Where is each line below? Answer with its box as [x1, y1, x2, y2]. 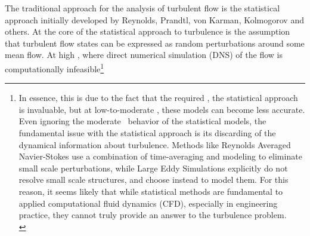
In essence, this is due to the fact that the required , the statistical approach [18, 91, 298, 104]
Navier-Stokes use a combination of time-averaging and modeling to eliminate [18, 150, 302, 163]
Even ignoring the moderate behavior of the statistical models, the [18, 115, 266, 127]
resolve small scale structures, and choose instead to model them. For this [18, 173, 289, 186]
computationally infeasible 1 [5, 60, 104, 75]
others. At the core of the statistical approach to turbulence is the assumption [5, 25, 290, 38]
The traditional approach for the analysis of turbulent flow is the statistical [5, 2, 280, 14]
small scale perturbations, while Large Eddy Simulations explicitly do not [18, 161, 288, 174]
